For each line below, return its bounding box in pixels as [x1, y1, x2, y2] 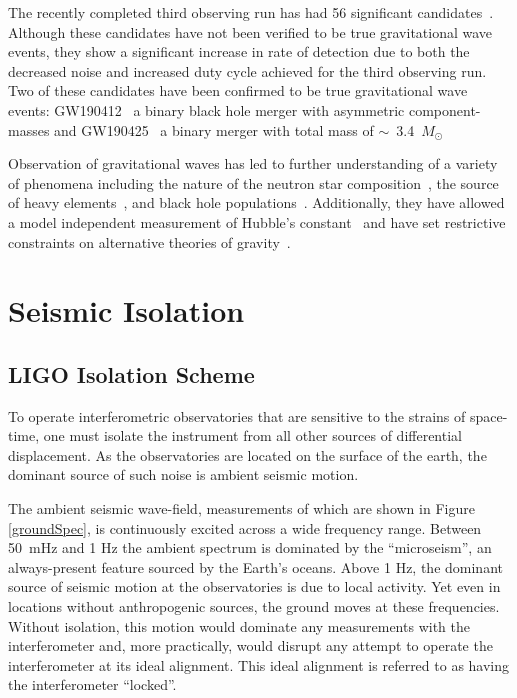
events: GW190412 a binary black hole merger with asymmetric [8, 99, 405, 120]
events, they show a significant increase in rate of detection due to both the [8, 41, 470, 62]
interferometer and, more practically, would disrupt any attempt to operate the [8, 635, 493, 656]
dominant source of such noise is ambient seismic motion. [8, 464, 359, 485]
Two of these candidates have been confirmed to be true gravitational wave [8, 80, 468, 101]
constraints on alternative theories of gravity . [8, 231, 291, 252]
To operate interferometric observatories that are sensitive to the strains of [8, 405, 466, 426]
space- [469, 405, 508, 426]
